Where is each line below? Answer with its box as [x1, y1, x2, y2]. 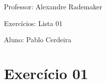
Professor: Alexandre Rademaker [4, 1, 103, 11]
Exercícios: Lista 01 [4, 18, 63, 28]
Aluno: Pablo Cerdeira [4, 34, 72, 45]
